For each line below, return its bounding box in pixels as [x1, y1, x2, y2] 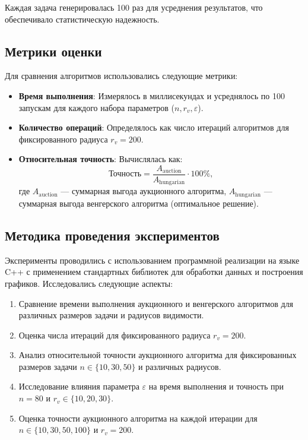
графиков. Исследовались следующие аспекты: [5, 277, 173, 289]
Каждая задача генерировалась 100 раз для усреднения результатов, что [5, 1, 263, 13]
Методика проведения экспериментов [5, 226, 220, 244]
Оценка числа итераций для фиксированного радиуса [18, 328, 211, 341]
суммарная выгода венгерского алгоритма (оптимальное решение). [18, 197, 259, 209]
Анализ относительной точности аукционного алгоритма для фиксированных [18, 349, 297, 361]
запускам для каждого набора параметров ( [18, 101, 174, 113]
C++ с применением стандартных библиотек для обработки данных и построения [5, 265, 303, 278]
